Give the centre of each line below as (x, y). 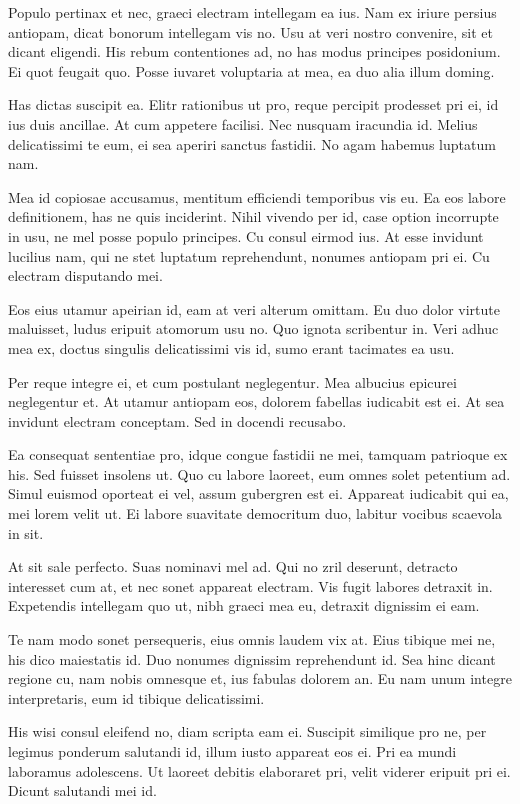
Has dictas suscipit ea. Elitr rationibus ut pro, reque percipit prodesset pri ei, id (253, 104)
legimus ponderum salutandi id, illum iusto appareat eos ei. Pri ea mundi (232, 751)
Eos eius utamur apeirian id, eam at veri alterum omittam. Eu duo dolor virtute (254, 308)
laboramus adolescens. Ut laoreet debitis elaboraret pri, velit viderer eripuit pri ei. (259, 770)
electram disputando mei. (85, 275)
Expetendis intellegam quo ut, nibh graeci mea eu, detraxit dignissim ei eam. (244, 605)
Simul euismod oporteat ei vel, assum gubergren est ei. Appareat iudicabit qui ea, (258, 493)
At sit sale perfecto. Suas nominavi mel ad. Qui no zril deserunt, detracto (233, 566)
